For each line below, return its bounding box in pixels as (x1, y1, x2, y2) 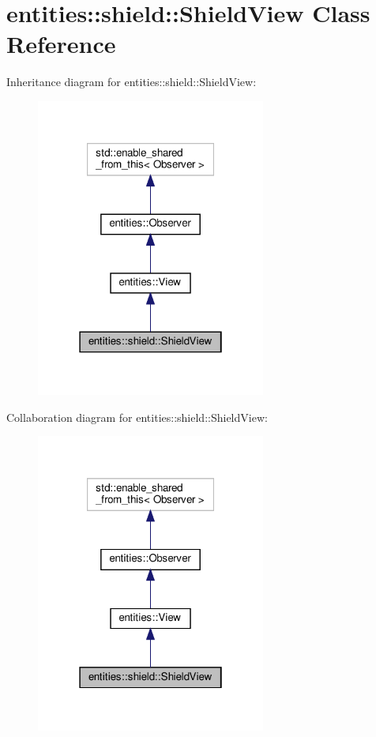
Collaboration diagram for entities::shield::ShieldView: (6, 408, 268, 425)
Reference (6, 28, 116, 60)
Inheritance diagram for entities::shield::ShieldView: (6, 73, 257, 90)
